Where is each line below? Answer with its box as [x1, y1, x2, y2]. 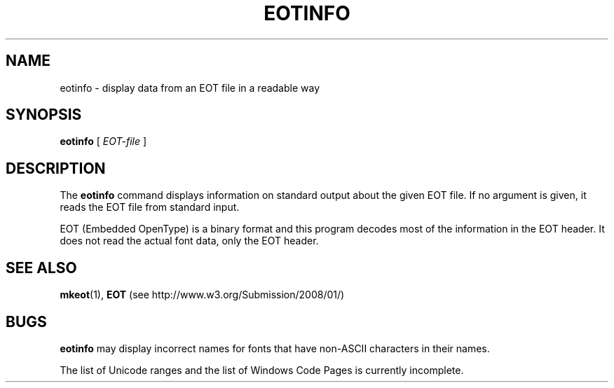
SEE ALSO [6, 258, 77, 277]
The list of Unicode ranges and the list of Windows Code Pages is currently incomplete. [60, 363, 464, 376]
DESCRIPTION [6, 159, 106, 177]
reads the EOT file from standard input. [60, 201, 240, 214]
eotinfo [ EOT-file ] [60, 135, 147, 148]
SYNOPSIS [6, 106, 82, 124]
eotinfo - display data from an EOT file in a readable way [60, 81, 320, 94]
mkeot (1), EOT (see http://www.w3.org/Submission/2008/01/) [60, 289, 345, 301]
